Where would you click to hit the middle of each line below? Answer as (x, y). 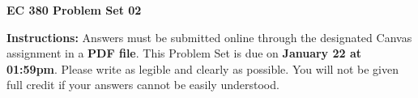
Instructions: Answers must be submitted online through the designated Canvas (209, 37)
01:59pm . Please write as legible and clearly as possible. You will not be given (203, 68)
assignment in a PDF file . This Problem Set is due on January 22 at (184, 53)
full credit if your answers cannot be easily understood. (143, 85)
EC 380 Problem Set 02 (74, 10)
